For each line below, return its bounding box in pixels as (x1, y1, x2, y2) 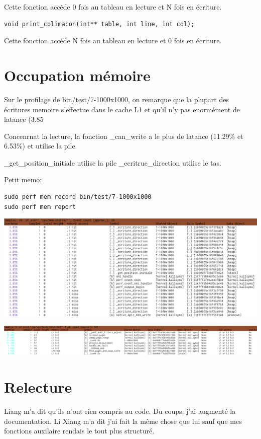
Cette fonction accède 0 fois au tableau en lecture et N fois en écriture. (4, 2, 222, 12)
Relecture (4, 377, 72, 397)
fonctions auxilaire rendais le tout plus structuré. (4, 425, 155, 436)
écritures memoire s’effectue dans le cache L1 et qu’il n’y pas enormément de (4, 104, 240, 114)
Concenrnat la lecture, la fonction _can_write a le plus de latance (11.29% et (4, 130, 243, 141)
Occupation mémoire (4, 64, 151, 85)
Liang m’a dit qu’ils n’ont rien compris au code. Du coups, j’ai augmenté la (4, 406, 236, 416)
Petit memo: (4, 174, 42, 185)
